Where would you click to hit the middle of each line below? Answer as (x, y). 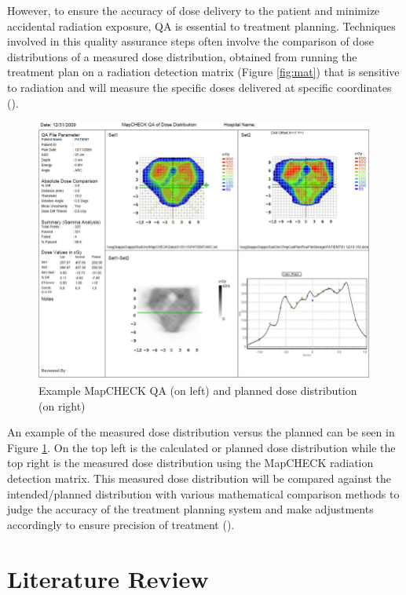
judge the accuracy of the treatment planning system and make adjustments (190, 509)
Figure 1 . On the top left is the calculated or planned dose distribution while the (201, 447)
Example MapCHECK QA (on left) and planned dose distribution (198, 390)
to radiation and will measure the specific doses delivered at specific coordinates (199, 87)
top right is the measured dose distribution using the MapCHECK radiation (190, 463)
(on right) (62, 405)
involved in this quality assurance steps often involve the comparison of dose (190, 41)
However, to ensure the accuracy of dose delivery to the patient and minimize (194, 10)
